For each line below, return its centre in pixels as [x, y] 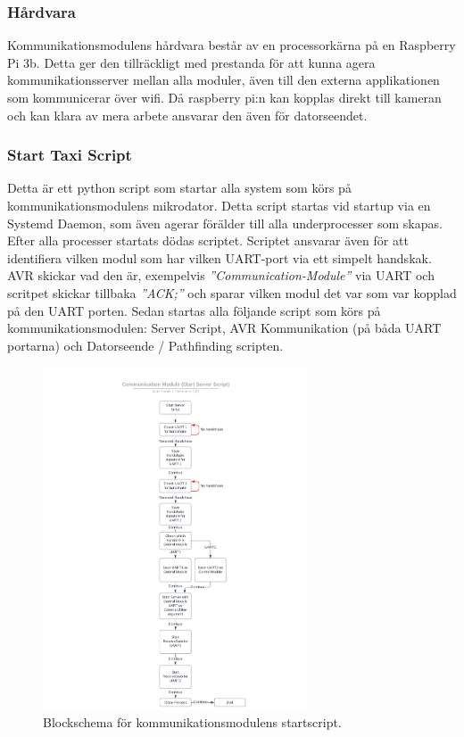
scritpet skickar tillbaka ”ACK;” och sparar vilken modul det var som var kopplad [232, 292]
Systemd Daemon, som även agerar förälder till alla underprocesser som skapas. [225, 223]
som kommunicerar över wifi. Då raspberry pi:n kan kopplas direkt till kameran [224, 97]
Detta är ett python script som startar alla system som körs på [179, 188]
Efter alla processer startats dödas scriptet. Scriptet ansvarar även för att [208, 240]
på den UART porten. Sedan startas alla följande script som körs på [194, 310]
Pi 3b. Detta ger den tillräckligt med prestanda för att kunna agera [191, 62]
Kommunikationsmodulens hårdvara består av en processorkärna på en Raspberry [232, 45]
